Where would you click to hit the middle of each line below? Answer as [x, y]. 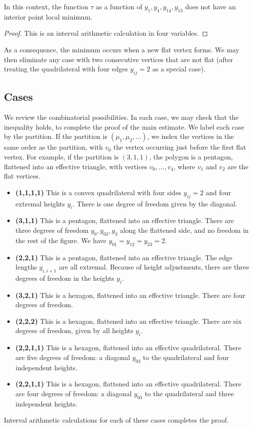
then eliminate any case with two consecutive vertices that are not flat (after [118, 59]
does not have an [211, 6]
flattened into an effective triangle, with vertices [76, 166]
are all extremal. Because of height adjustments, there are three [154, 267]
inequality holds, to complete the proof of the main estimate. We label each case [124, 126]
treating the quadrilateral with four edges [66, 69]
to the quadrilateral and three [189, 393]
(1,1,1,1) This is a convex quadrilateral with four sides [98, 192]
